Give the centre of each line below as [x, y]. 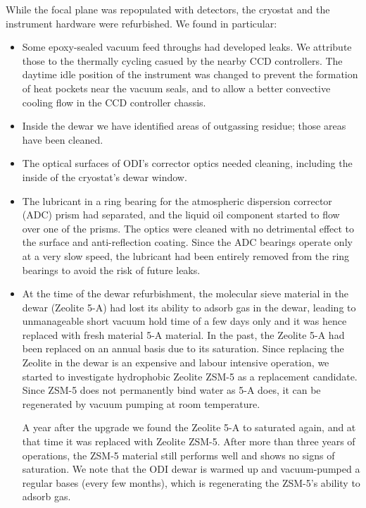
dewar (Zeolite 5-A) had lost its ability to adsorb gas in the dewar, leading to [189, 307]
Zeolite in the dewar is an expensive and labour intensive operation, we [176, 363]
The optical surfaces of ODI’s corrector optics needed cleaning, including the [187, 163]
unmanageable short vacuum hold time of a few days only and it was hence [184, 321]
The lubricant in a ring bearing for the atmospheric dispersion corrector [177, 200]
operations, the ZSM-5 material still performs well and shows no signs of [178, 455]
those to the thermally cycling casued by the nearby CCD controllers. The [182, 60]
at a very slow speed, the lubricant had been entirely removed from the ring [186, 255]
